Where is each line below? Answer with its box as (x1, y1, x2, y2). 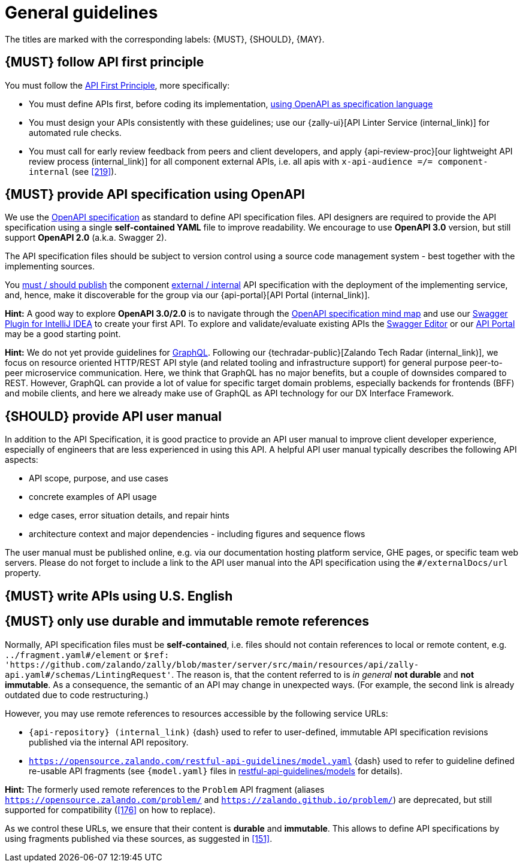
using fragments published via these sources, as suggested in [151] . (5, 833, 273, 844)
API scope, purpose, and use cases (29, 473, 168, 484)
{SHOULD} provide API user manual (5, 408, 222, 424)
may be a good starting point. (5, 329, 121, 339)
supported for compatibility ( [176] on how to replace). (5, 804, 216, 815)
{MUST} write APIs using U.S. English (5, 588, 233, 604)
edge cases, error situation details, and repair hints (29, 510, 229, 521)
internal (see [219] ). (29, 166, 117, 177)
